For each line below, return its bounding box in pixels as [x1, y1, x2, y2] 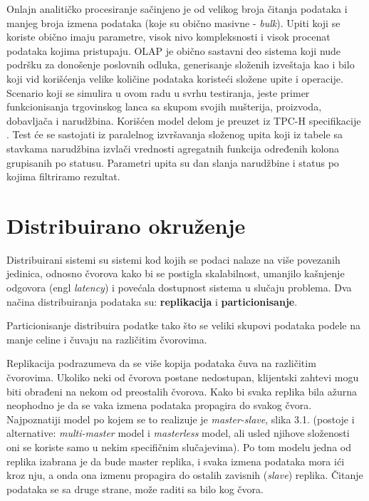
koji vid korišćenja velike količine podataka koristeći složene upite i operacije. [6, 71, 343, 86]
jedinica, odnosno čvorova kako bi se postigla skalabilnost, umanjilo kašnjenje [6, 266, 345, 281]
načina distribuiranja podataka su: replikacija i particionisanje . [6, 294, 298, 309]
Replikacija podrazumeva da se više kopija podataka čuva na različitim [6, 356, 316, 371]
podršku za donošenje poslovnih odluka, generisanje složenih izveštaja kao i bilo [6, 57, 355, 72]
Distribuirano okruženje [6, 210, 246, 239]
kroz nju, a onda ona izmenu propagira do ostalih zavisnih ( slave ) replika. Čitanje [6, 468, 363, 482]
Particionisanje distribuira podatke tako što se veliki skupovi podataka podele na [6, 318, 360, 333]
